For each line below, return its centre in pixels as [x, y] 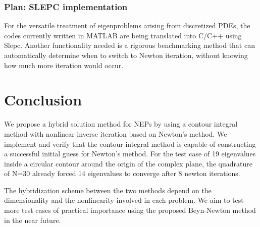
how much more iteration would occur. [64, 65]
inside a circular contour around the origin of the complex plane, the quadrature [128, 163]
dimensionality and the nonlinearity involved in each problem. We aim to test [124, 200]
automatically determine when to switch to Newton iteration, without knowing [126, 55]
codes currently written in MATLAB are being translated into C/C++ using [123, 35]
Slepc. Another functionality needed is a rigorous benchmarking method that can [129, 45]
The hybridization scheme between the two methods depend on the [108, 190]
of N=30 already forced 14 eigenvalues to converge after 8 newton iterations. [122, 173]
